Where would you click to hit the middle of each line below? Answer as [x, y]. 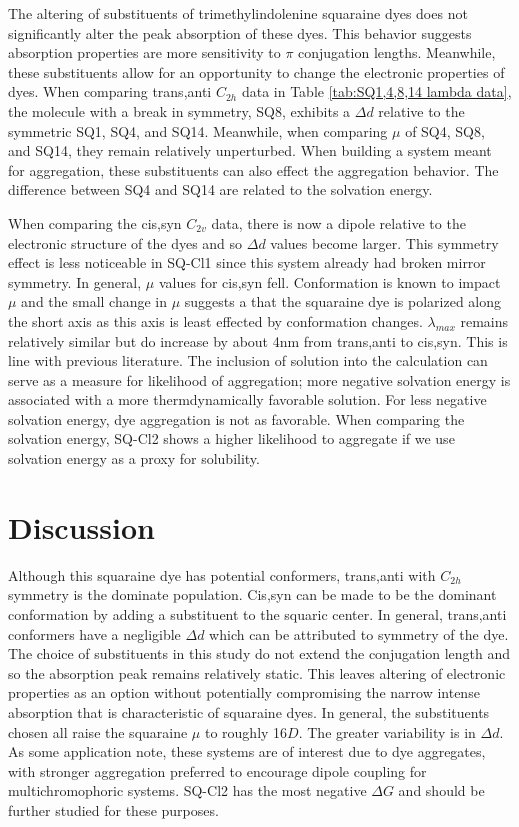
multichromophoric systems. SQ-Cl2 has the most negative [187, 790]
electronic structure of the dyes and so [125, 242]
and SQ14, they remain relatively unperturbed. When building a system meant [250, 150]
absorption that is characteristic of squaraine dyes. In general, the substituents [249, 711]
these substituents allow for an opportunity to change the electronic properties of [256, 71]
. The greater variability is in [387, 731]
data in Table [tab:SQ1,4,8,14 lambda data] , [376, 91]
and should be [441, 790]
